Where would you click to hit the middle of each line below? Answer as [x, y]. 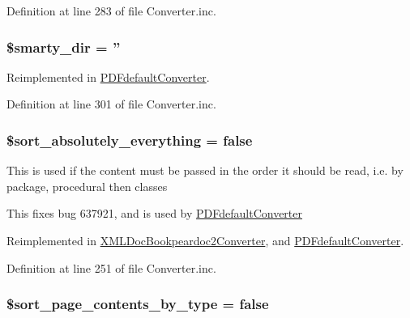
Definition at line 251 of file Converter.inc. [111, 267]
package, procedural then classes [87, 186]
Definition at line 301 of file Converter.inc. [111, 104]
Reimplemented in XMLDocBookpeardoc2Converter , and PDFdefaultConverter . [205, 240]
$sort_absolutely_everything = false [130, 140]
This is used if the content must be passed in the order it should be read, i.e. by [205, 170]
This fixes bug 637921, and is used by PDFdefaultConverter [155, 213]
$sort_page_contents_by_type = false [138, 304]
